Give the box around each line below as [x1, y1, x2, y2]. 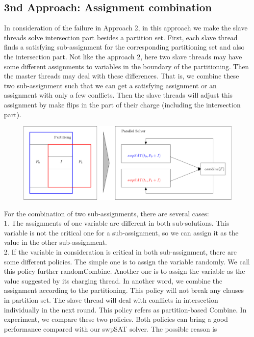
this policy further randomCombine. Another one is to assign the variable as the [4, 266, 245, 276]
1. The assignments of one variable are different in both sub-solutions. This [4, 218, 229, 228]
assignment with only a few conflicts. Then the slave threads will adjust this [4, 90, 233, 100]
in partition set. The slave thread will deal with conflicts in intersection [4, 294, 218, 305]
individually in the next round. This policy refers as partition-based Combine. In [4, 304, 247, 314]
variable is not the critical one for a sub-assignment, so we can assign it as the [4, 227, 239, 237]
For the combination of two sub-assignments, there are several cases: [4, 208, 209, 218]
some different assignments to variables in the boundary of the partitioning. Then [4, 61, 249, 71]
